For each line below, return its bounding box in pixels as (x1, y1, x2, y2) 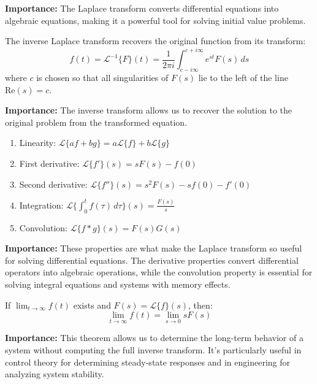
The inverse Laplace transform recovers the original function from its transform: (5, 34, 306, 47)
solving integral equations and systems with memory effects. (5, 277, 231, 290)
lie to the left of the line (198, 71, 288, 84)
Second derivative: (19, 177, 88, 190)
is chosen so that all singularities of (36, 71, 169, 84)
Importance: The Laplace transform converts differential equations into (5, 2, 279, 14)
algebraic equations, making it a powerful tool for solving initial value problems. (5, 13, 306, 26)
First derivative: (19, 157, 80, 170)
